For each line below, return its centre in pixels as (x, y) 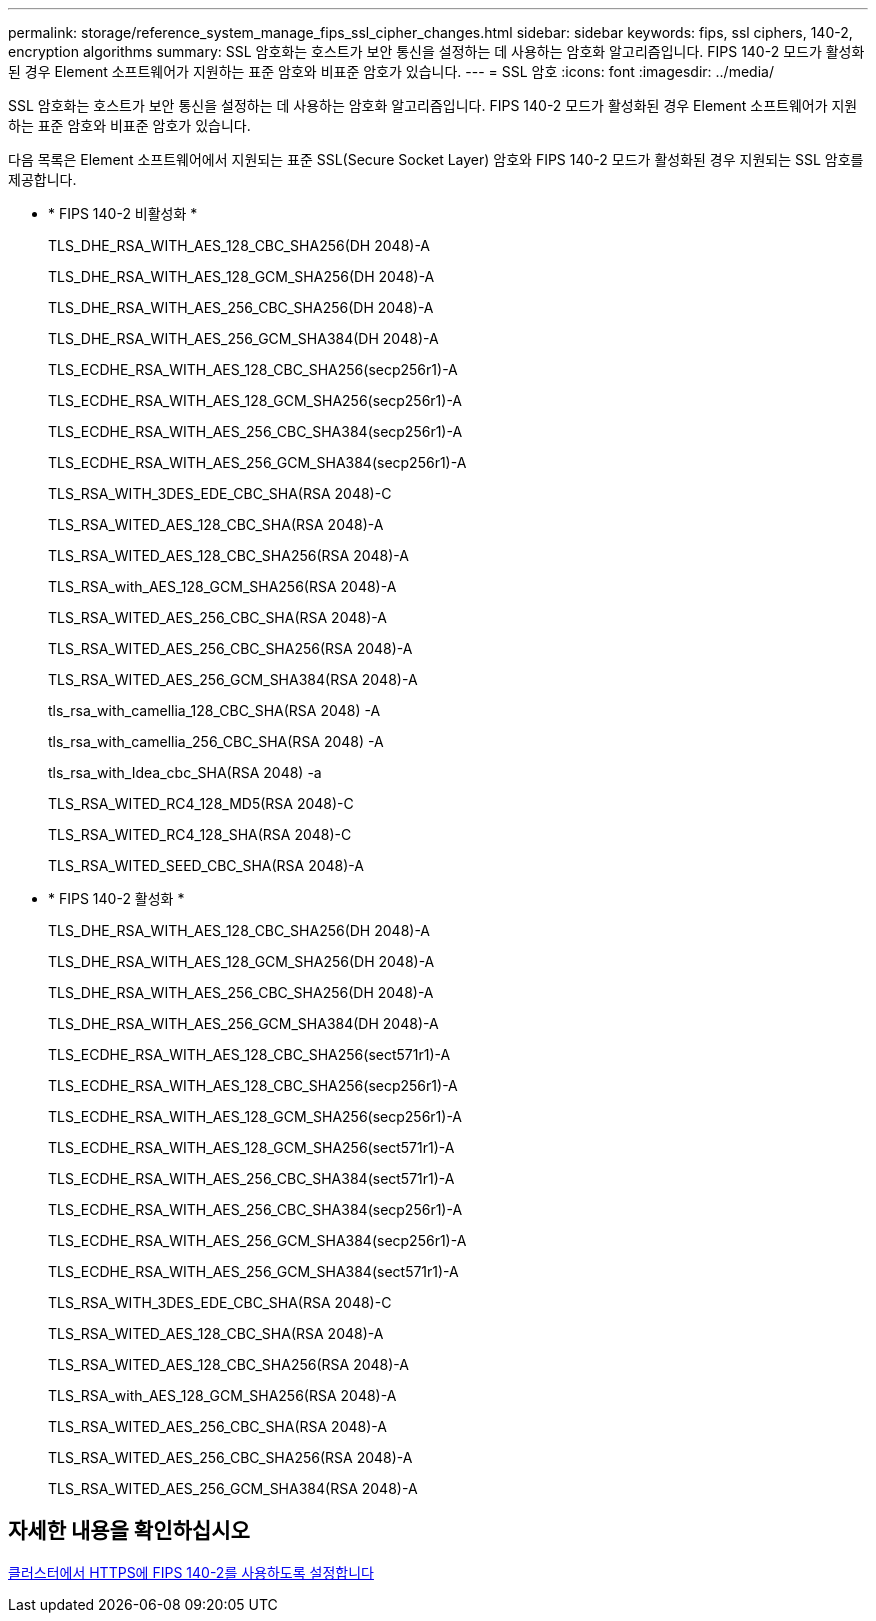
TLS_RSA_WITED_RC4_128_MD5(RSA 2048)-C (201, 803)
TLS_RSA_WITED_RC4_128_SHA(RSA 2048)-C (200, 834)
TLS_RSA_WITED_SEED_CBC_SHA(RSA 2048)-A (206, 865)
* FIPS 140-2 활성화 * (116, 898)
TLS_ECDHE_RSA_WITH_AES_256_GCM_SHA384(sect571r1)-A (253, 1271)
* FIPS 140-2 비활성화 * (123, 213)
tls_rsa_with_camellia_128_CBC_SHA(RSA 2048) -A (214, 710)
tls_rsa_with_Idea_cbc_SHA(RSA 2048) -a (185, 772)
